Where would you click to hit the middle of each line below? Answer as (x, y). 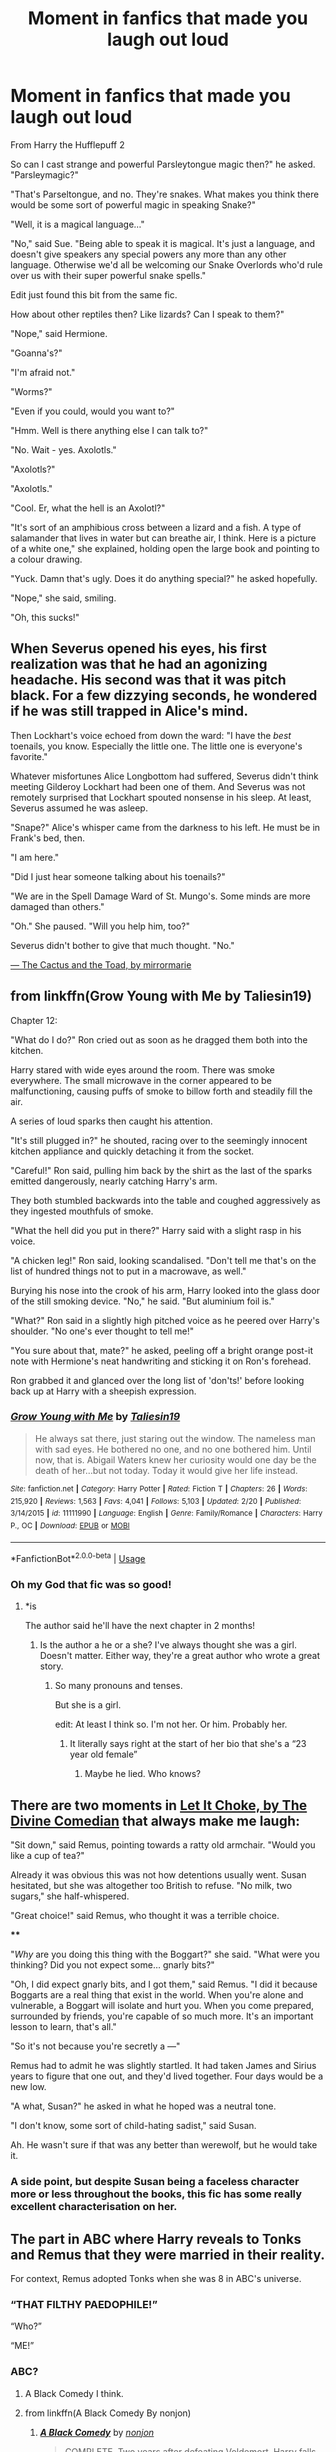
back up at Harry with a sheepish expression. (103, 1391)
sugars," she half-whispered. (70, 1896)
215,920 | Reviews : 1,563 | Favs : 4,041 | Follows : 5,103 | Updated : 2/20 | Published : (156, 1501)
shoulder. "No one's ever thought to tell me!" (102, 1331)
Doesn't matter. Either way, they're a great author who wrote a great (179, 1656)
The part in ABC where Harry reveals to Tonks (156, 2238)
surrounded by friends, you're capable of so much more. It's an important (162, 2016)
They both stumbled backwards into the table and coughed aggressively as (165, 1200)
